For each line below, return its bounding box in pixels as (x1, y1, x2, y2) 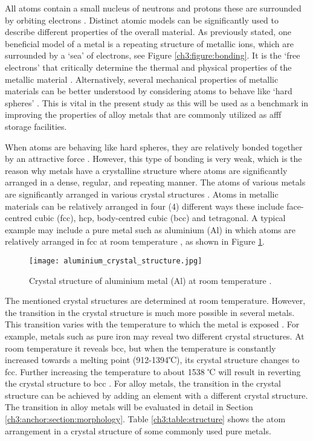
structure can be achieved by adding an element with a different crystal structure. (5, 388, 308, 401)
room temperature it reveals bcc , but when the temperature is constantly (5, 341, 276, 354)
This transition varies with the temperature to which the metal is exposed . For (5, 318, 300, 330)
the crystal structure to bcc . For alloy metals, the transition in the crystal (5, 377, 281, 390)
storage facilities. (5, 120, 67, 132)
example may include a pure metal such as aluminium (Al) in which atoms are (5, 223, 295, 236)
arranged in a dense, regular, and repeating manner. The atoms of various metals (5, 176, 306, 188)
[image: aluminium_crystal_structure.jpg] (29, 256, 202, 265)
